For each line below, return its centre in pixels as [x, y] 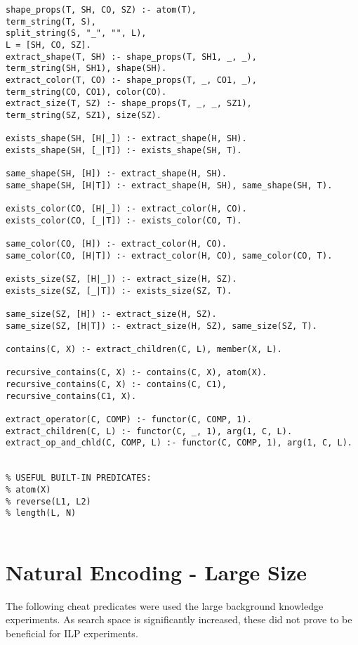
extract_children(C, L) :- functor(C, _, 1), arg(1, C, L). [149, 431]
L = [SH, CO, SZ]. [48, 45]
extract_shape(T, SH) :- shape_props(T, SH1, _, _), [131, 57]
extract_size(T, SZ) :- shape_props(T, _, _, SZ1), [129, 104]
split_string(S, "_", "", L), [76, 33]
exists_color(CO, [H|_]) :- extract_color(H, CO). [126, 209]
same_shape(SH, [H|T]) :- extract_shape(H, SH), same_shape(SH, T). [169, 185]
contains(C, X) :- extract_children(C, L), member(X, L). [144, 350]
